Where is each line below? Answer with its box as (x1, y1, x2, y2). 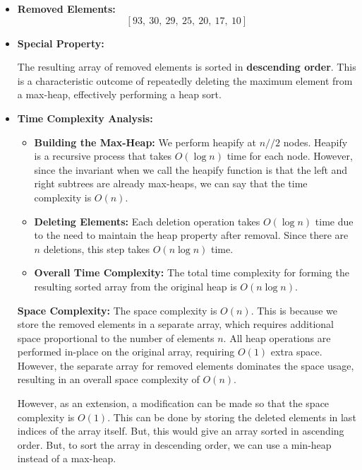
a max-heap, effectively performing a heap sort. (17, 87, 222, 102)
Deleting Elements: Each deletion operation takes (34, 213, 260, 228)
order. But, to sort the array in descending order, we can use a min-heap (17, 437, 332, 452)
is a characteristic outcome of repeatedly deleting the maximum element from (17, 73, 353, 88)
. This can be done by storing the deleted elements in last (107, 409, 356, 424)
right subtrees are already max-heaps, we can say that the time (34, 176, 308, 191)
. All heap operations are (223, 330, 331, 345)
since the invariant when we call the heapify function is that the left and (34, 162, 348, 177)
